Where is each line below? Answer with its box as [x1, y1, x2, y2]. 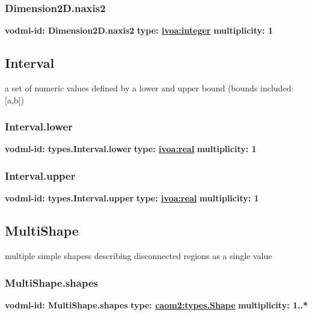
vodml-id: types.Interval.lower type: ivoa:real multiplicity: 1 [5, 142, 257, 155]
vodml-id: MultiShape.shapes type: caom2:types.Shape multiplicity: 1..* [5, 298, 308, 311]
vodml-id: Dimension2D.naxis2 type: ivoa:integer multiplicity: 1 [5, 24, 273, 37]
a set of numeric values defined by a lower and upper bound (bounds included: [5, 82, 294, 94]
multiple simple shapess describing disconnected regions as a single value [5, 249, 272, 262]
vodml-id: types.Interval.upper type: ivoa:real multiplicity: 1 [5, 192, 259, 204]
